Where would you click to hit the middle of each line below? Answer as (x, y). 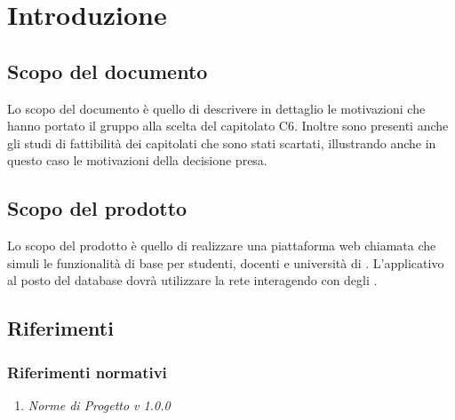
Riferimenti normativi (87, 372)
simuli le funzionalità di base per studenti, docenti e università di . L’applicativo (226, 262)
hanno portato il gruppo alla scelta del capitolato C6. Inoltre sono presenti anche (228, 126)
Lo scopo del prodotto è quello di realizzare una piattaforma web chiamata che (222, 246)
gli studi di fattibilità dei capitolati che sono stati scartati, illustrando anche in (222, 143)
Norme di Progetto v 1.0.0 (99, 404)
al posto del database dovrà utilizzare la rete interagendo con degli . (192, 280)
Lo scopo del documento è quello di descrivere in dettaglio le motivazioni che (216, 108)
